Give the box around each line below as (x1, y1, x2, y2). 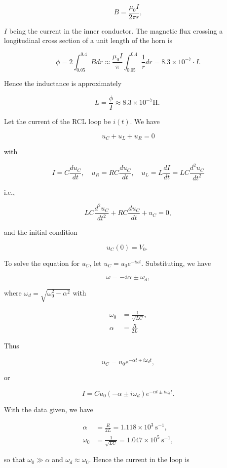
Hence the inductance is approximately (4, 78, 122, 88)
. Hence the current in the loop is (89, 454, 189, 465)
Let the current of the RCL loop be (4, 116, 111, 126)
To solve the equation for (4, 257, 79, 268)
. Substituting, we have (141, 257, 211, 268)
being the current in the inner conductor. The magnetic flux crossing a (9, 25, 223, 36)
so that (4, 454, 25, 465)
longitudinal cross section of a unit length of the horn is (4, 35, 173, 45)
